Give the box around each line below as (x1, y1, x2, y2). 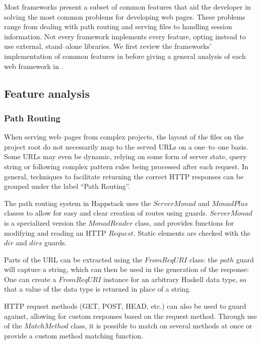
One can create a (4, 273, 56, 284)
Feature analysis (4, 85, 90, 101)
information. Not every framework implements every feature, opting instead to (4, 31, 246, 41)
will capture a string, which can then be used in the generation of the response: (4, 264, 249, 274)
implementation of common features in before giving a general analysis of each (4, 50, 246, 61)
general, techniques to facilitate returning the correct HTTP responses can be (4, 171, 244, 181)
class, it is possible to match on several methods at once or (71, 320, 252, 331)
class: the (189, 254, 218, 264)
